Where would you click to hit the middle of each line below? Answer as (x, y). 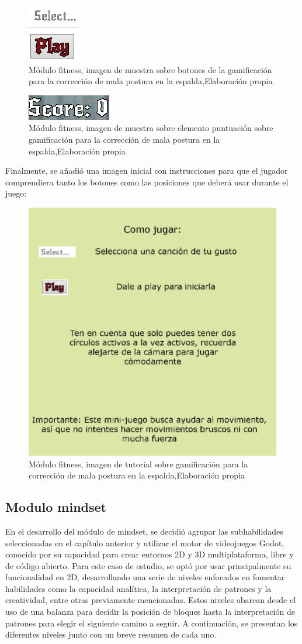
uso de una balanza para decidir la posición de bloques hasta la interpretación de (150, 612)
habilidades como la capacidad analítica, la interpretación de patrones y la (138, 588)
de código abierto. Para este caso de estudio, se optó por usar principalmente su (148, 565)
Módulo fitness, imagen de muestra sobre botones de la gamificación (150, 69)
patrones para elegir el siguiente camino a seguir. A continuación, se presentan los (152, 623)
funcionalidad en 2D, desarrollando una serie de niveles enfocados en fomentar (145, 577)
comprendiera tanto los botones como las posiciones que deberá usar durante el (147, 182)
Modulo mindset (56, 507)
